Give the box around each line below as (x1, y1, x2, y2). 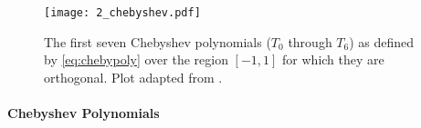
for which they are (282, 50, 384, 69)
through (288, 32, 332, 51)
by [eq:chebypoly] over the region (44, 50, 228, 69)
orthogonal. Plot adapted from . (44, 67, 223, 86)
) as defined (349, 32, 415, 51)
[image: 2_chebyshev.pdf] (44, 6, 201, 19)
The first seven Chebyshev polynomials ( (44, 32, 271, 51)
